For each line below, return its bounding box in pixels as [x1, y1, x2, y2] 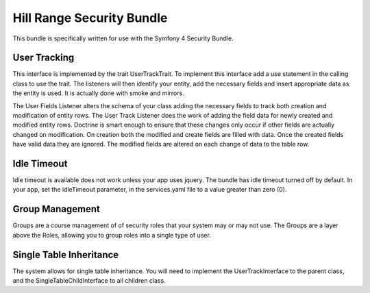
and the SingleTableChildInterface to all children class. [12, 277, 166, 285]
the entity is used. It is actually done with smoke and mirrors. [12, 89, 184, 97]
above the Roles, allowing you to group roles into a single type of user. [12, 231, 212, 239]
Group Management [12, 203, 101, 215]
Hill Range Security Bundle [12, 10, 168, 25]
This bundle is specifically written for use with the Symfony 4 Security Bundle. [12, 34, 234, 42]
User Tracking [12, 52, 75, 64]
